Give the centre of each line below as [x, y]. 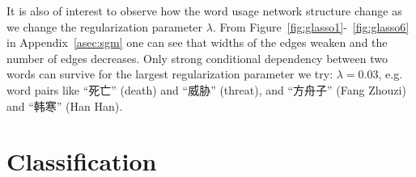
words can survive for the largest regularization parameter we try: [170, 74]
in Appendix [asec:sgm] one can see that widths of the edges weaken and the [197, 42]
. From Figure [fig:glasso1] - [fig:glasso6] [311, 26]
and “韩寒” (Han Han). [65, 105]
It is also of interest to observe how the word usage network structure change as [204, 11]
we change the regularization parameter [105, 26]
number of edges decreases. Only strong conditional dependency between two [197, 58]
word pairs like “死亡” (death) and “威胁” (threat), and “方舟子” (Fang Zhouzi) [206, 89]
